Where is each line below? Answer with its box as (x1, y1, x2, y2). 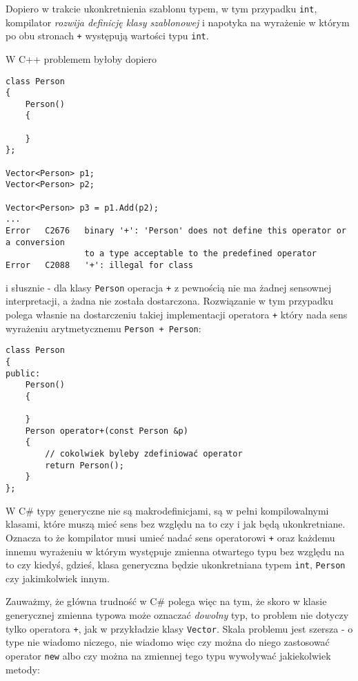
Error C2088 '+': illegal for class (6, 260, 194, 270)
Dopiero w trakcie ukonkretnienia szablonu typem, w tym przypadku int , (6, 1, 317, 15)
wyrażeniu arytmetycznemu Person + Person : (6, 320, 201, 335)
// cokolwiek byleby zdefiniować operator (45, 449, 243, 459)
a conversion (6, 237, 65, 247)
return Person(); (45, 460, 124, 470)
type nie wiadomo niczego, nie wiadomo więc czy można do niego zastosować (6, 635, 330, 649)
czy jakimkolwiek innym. (6, 570, 110, 585)
